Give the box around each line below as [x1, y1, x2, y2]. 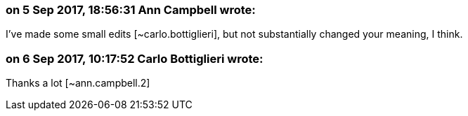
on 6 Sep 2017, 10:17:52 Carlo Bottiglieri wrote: [6, 51, 264, 66]
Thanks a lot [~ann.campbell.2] [6, 77, 150, 89]
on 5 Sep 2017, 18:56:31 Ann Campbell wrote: [6, 3, 256, 17]
